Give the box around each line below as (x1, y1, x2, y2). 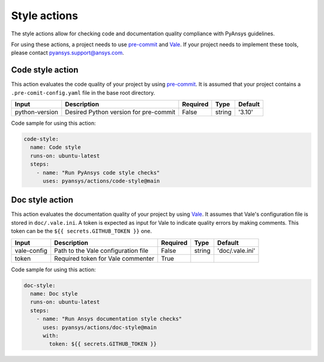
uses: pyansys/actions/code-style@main (43, 177, 160, 184)
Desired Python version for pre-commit (65, 108, 176, 116)
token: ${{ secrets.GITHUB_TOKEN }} (49, 340, 157, 348)
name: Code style (30, 144, 81, 151)
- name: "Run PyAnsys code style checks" (36, 169, 160, 176)
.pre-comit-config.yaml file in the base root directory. (11, 89, 155, 96)
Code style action (11, 65, 79, 75)
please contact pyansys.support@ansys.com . (11, 49, 124, 56)
